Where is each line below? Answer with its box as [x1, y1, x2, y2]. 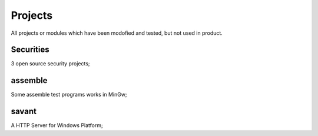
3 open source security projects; [11, 60, 91, 67]
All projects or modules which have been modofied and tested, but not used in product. [11, 29, 223, 37]
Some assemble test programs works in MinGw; [11, 91, 127, 98]
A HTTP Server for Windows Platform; [11, 122, 103, 129]
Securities [11, 45, 49, 55]
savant [11, 107, 37, 117]
